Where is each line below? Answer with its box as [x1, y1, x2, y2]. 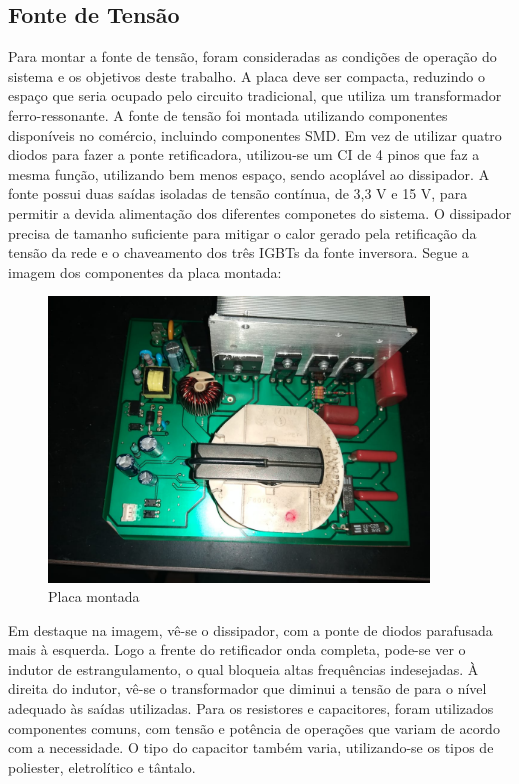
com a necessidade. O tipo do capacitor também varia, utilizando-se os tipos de [8, 737, 494, 758]
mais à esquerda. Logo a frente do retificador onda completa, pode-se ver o [8, 639, 466, 660]
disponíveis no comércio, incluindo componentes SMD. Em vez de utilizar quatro [8, 124, 502, 145]
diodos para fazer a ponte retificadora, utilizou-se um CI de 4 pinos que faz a [8, 144, 480, 165]
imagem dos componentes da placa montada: [8, 261, 282, 282]
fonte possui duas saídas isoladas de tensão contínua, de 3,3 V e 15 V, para [8, 183, 468, 204]
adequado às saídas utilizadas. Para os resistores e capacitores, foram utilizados [8, 698, 494, 719]
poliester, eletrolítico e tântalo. [8, 756, 196, 777]
